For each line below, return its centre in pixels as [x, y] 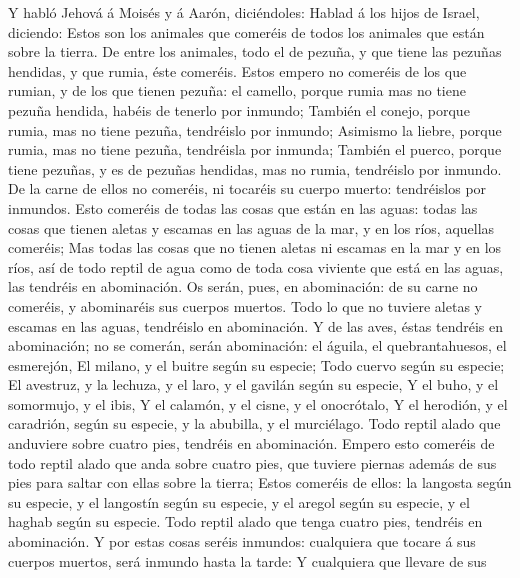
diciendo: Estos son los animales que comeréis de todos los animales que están [246, 31]
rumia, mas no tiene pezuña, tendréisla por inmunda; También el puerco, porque [255, 149]
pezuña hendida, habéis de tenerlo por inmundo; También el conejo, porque [239, 109]
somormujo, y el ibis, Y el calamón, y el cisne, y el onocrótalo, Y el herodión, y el [258, 403]
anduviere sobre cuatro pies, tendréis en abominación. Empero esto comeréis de [251, 443]
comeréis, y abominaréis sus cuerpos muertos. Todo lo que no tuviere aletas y [245, 305]
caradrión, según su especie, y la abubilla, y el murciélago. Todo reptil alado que [254, 423]
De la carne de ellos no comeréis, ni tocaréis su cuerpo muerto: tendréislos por [247, 188]
